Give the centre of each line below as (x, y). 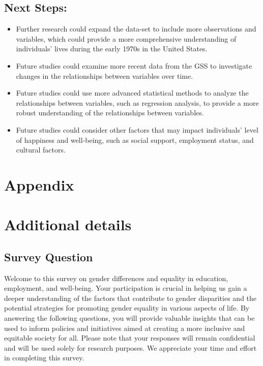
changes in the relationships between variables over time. (105, 75)
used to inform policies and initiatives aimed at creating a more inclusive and (125, 328)
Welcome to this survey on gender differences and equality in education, (116, 278)
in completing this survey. (44, 358)
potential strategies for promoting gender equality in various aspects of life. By (127, 308)
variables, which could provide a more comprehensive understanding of (126, 38)
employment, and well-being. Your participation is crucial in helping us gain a (126, 288)
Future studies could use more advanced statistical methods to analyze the (132, 93)
